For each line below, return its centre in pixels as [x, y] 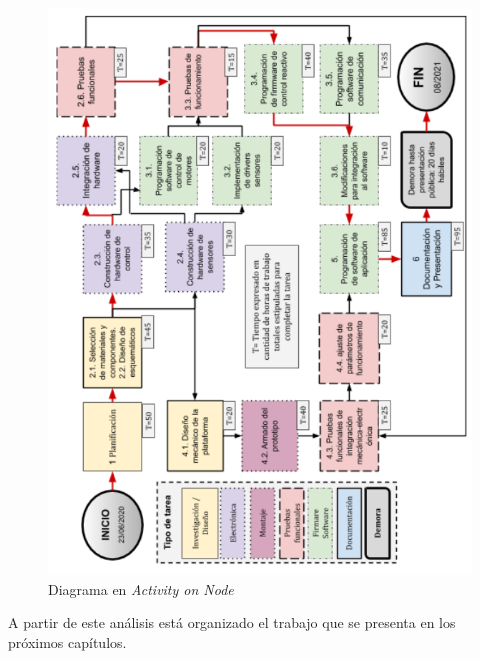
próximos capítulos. [67, 641]
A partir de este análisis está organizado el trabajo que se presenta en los [232, 622]
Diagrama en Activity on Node [141, 588]
